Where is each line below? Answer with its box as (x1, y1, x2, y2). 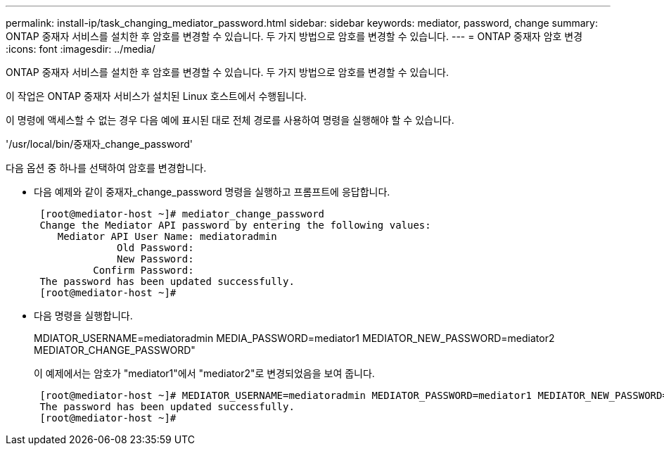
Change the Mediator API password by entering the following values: (39, 220, 431, 231)
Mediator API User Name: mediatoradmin (57, 231, 277, 242)
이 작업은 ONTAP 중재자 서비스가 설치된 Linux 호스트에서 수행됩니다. (6, 90, 307, 102)
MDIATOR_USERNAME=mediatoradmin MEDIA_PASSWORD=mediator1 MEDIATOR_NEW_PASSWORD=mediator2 (34, 332, 555, 344)
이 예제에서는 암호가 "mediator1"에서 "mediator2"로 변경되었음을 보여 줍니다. (34, 367, 375, 379)
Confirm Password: (93, 265, 194, 276)
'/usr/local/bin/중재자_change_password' (6, 138, 193, 150)
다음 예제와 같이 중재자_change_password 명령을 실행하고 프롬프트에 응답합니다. (34, 186, 390, 198)
